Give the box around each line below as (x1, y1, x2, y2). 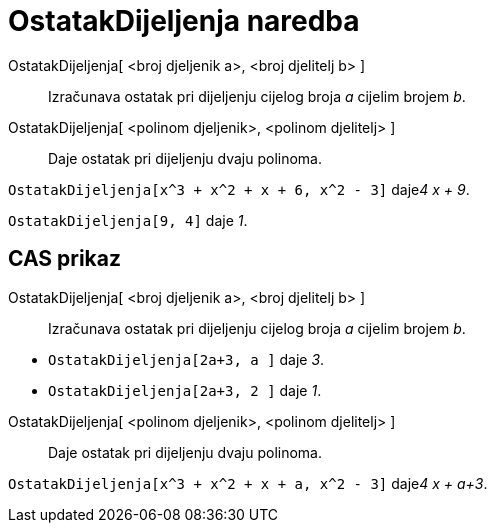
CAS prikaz (8, 246, 122, 272)
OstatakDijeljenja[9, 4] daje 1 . (8, 211, 248, 229)
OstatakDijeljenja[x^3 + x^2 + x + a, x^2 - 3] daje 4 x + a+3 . (8, 474, 488, 492)
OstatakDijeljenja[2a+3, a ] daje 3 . (48, 350, 325, 368)
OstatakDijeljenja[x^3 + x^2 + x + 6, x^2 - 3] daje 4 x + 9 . (8, 180, 470, 198)
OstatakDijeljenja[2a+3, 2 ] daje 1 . (48, 381, 322, 399)
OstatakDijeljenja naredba (8, 4, 360, 38)
